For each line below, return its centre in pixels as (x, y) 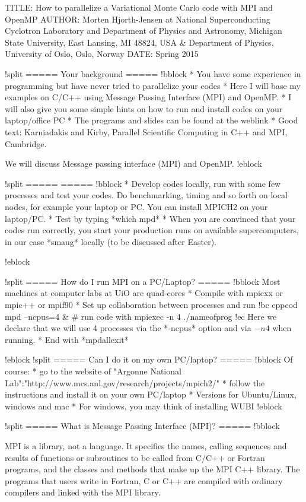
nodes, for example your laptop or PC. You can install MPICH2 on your (136, 206)
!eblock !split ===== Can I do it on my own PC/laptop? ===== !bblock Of (149, 359)
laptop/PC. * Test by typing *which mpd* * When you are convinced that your (150, 218)
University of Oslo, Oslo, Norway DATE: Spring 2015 (102, 54)
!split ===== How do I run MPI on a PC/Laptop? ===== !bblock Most (143, 281)
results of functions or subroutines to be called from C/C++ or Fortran (135, 457)
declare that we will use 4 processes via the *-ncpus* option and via (128, 328)
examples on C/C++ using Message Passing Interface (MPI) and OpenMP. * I (148, 97)
